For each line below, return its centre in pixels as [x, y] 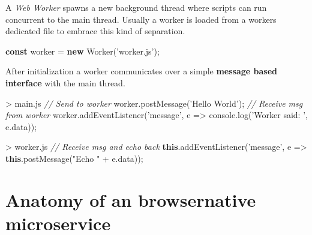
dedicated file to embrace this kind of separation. [95, 31]
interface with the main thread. [65, 82]
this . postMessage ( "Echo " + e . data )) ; [74, 158]
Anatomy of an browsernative [131, 199]
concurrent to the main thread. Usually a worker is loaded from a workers [141, 19]
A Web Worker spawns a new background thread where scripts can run [136, 7]
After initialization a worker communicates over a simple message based [142, 71]
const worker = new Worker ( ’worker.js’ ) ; [82, 51]
